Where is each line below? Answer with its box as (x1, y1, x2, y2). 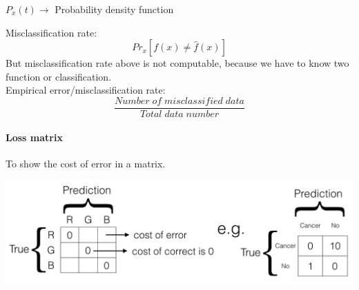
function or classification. (6, 69, 112, 83)
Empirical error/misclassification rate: (6, 83, 166, 97)
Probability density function (55, 2, 174, 16)
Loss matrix (6, 130, 63, 144)
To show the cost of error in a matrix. (6, 156, 166, 170)
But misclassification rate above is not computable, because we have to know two (6, 56, 349, 70)
